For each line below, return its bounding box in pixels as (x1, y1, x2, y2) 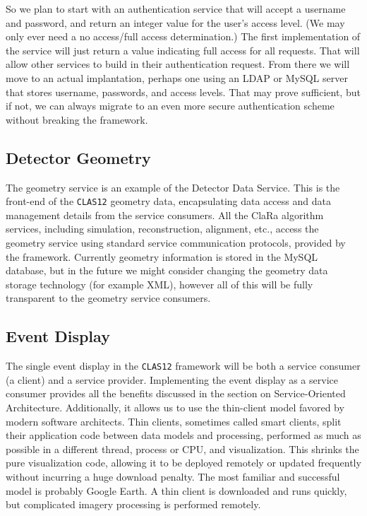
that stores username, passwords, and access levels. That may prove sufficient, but (6, 84, 361, 99)
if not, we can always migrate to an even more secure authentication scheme (6, 98, 335, 113)
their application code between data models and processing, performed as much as (6, 428, 361, 442)
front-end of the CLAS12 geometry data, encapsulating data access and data (6, 194, 331, 209)
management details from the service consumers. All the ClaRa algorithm (6, 207, 324, 222)
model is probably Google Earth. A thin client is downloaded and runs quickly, (6, 483, 347, 498)
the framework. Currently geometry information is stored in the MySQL (6, 249, 318, 264)
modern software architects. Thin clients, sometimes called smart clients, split (6, 414, 342, 428)
